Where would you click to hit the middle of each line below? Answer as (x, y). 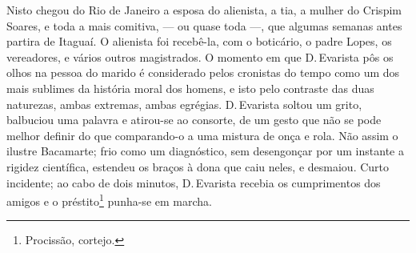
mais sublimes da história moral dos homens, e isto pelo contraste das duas (190, 88)
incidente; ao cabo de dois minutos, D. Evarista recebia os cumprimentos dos (194, 182)
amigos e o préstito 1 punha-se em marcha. (109, 200)
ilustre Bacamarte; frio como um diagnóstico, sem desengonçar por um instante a (205, 151)
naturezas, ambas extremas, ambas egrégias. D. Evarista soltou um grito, (184, 104)
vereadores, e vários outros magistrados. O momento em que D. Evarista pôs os (200, 56)
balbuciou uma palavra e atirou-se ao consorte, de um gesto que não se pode (194, 120)
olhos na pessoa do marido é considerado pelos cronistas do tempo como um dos (203, 72)
